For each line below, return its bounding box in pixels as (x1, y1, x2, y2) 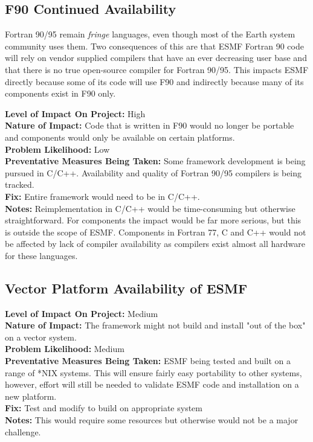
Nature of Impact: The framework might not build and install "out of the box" (5, 319, 306, 331)
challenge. (5, 425, 41, 438)
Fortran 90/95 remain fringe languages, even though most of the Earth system (5, 28, 295, 40)
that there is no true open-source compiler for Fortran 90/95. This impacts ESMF (5, 63, 309, 75)
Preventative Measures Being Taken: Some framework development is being (5, 155, 306, 167)
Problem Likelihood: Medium (5, 342, 124, 355)
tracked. (5, 178, 34, 191)
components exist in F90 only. (5, 87, 116, 100)
